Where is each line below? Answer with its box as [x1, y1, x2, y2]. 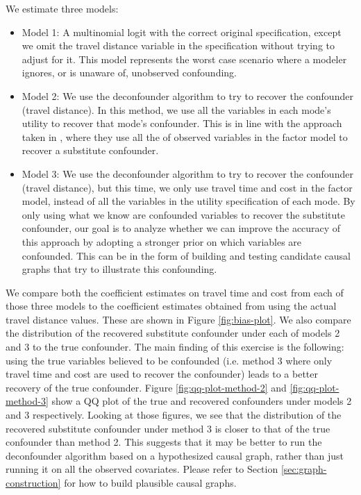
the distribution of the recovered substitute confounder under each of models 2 [6, 326, 340, 340]
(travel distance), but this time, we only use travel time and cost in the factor [22, 180, 353, 194]
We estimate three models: [6, 1, 119, 15]
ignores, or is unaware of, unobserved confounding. [22, 65, 237, 80]
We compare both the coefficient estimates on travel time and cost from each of [6, 285, 344, 299]
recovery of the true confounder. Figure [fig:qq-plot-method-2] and [6, 380, 287, 394]
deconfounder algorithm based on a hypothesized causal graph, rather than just [6, 448, 344, 462]
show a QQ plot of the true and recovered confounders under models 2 [51, 394, 352, 408]
